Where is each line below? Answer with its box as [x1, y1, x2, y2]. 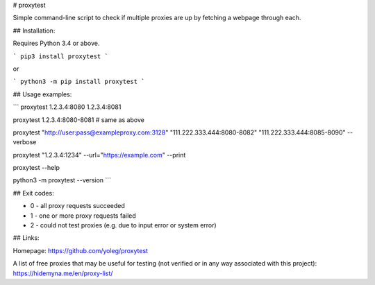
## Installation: [12, 26, 56, 35]
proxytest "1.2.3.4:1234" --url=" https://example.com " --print [12, 150, 186, 159]
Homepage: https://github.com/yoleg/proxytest [12, 246, 149, 254]
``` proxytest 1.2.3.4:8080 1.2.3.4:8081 [12, 103, 122, 111]
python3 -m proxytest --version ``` [12, 176, 111, 184]
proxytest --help [12, 164, 60, 172]
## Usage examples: [12, 90, 72, 98]
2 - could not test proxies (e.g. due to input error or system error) [30, 221, 217, 230]
